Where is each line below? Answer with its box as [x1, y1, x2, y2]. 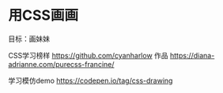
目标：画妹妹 [8, 34, 50, 43]
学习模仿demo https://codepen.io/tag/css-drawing [8, 76, 173, 85]
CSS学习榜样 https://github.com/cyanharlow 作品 [8, 50, 168, 60]
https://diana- [169, 50, 215, 60]
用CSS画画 [8, 6, 79, 24]
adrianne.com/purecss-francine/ [8, 59, 115, 69]
